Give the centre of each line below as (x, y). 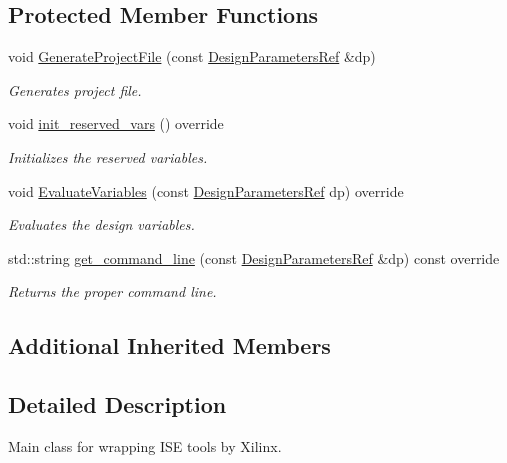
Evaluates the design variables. (101, 224)
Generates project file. (75, 89)
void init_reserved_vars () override (116, 123)
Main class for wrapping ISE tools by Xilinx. (145, 445)
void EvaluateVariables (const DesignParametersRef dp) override (206, 190)
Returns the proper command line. (112, 291)
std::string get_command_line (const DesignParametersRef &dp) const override (254, 257)
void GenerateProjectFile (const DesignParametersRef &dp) (192, 56)
